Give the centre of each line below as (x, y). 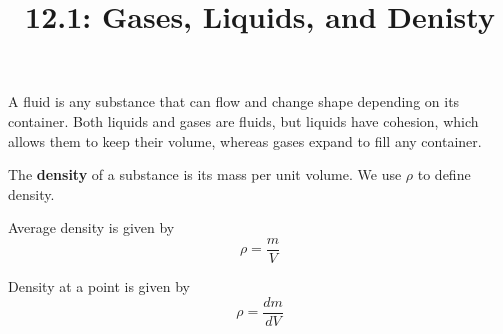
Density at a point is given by (99, 286)
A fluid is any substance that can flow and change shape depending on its (234, 101)
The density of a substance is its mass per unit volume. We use (205, 174)
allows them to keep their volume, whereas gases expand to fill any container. (245, 140)
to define (444, 174)
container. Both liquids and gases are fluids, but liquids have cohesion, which (243, 120)
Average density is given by (91, 227)
